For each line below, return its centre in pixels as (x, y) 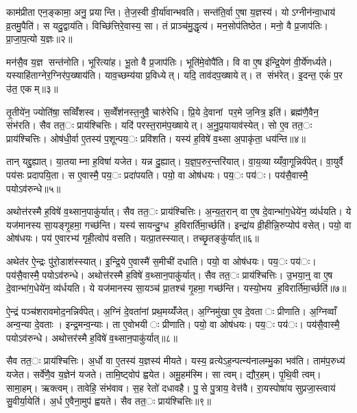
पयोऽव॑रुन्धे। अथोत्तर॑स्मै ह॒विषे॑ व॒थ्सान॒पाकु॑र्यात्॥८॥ (92, 337)
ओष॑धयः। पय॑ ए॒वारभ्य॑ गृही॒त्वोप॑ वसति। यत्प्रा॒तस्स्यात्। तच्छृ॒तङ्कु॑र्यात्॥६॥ (133, 238)
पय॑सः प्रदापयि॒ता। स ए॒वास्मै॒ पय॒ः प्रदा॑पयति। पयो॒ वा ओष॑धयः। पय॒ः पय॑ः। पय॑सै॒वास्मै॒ (157, 174)
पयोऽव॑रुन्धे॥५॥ (34, 188)
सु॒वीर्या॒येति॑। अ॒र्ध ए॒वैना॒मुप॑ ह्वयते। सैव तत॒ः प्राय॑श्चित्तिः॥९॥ (109, 401)
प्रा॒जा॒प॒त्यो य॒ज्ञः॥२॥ (39, 39)
